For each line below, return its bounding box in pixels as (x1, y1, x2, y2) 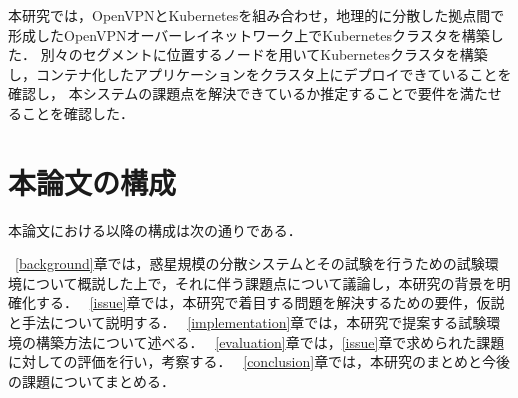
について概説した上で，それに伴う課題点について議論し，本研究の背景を (21, 272, 497, 293)
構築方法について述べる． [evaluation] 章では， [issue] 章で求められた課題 (35, 331, 505, 352)
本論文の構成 (8, 161, 177, 202)
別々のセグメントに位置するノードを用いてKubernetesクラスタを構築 (40, 44, 488, 65)
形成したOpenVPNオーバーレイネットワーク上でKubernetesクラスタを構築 (8, 24, 490, 45)
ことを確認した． (21, 102, 134, 123)
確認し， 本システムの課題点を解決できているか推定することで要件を (8, 83, 460, 104)
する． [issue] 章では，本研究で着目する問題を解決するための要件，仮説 (35, 292, 505, 313)
